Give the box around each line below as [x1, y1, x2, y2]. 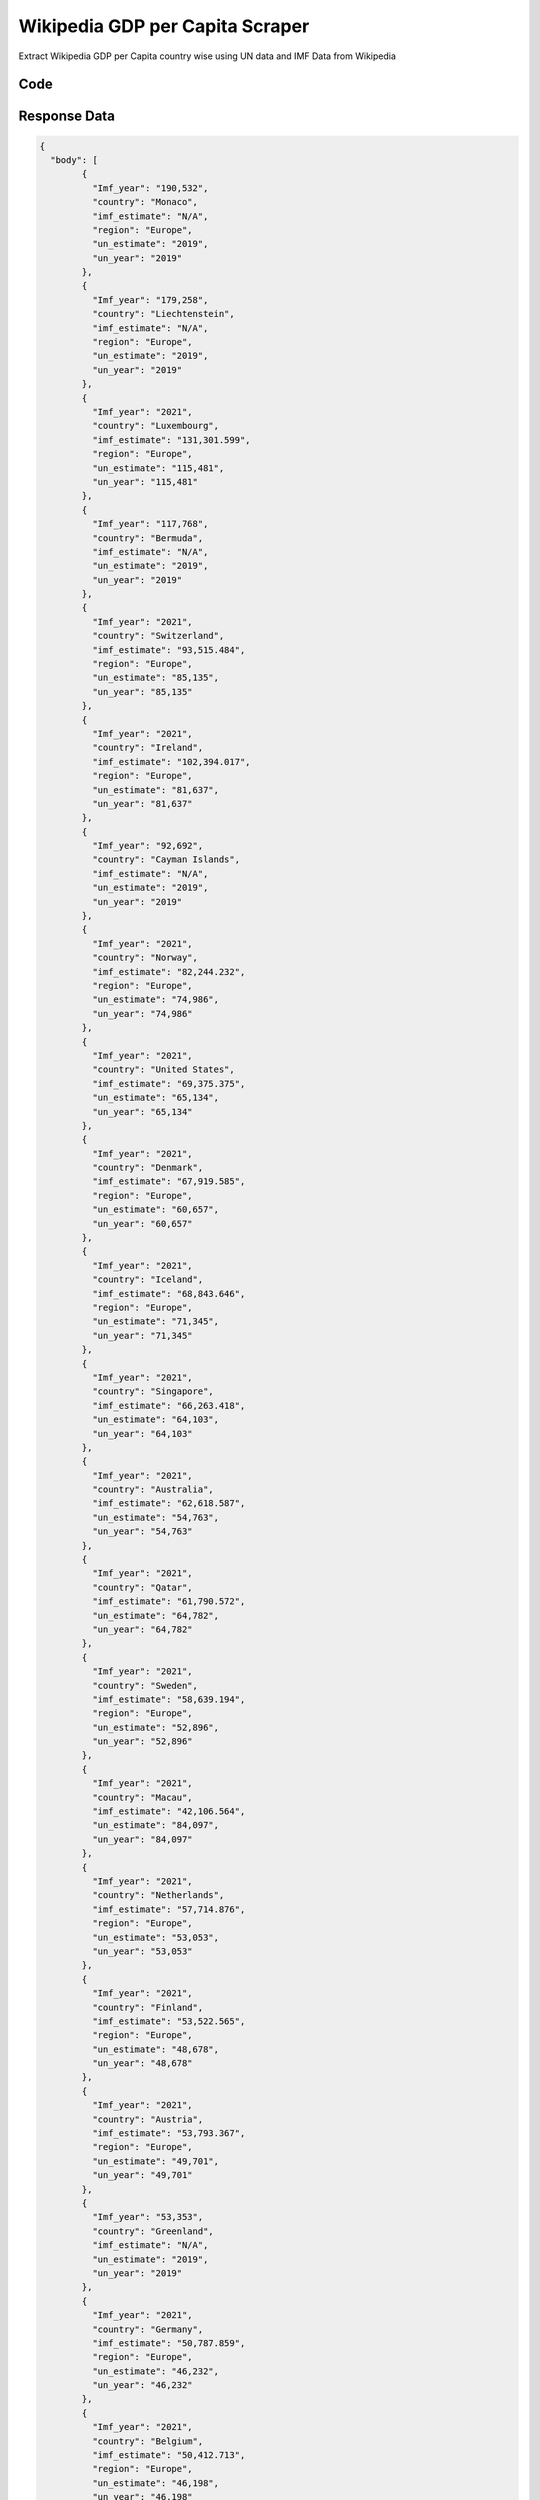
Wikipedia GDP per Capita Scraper [18, 15, 310, 37]
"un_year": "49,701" [91, 2170, 194, 2181]
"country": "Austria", [91, 2113, 204, 2125]
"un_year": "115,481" [91, 476, 199, 487]
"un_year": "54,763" [91, 1526, 194, 1537]
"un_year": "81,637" [91, 798, 194, 809]
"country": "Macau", [91, 1791, 194, 1803]
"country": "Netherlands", [91, 1890, 225, 1901]
